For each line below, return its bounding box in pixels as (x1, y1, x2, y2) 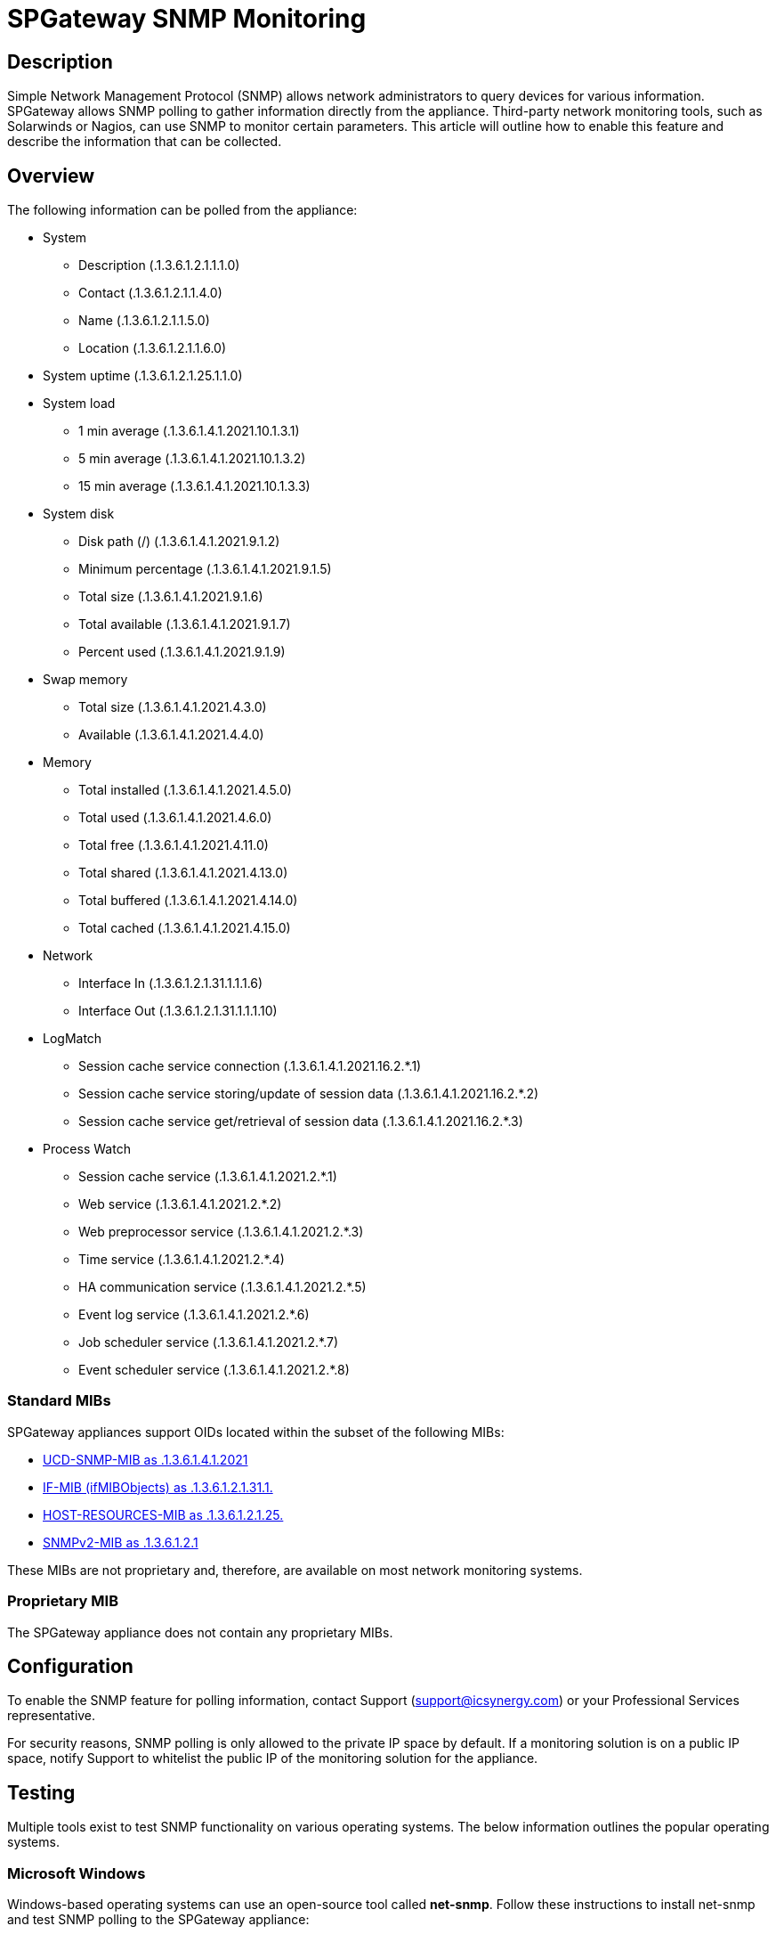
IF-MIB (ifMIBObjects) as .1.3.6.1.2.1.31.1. (43, 1479, 273, 1495)
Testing (7, 1781, 76, 1804)
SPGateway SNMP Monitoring (7, 4, 367, 34)
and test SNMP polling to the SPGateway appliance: (7, 1911, 310, 1927)
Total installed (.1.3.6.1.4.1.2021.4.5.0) (78, 782, 292, 798)
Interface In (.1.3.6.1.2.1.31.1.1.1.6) (78, 975, 263, 991)
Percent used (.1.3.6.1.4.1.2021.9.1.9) (78, 644, 286, 660)
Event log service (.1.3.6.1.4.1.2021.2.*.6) (78, 1307, 310, 1323)
